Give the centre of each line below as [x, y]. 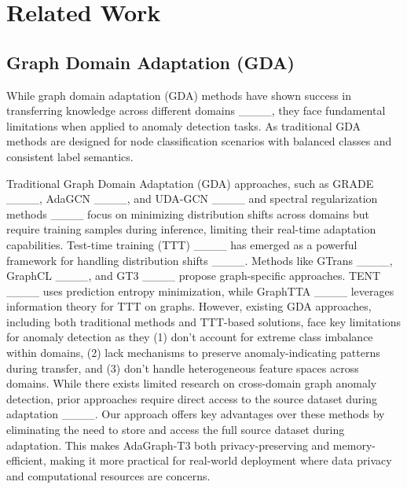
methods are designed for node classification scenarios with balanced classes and [199, 141]
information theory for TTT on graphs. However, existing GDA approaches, [189, 306]
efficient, [26, 460]
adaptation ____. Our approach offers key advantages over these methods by [196, 414]
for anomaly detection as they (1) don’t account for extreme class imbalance [190, 337]
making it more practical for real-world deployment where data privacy [221, 460]
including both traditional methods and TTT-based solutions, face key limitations [204, 321]
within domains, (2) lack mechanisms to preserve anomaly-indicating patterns [193, 353]
